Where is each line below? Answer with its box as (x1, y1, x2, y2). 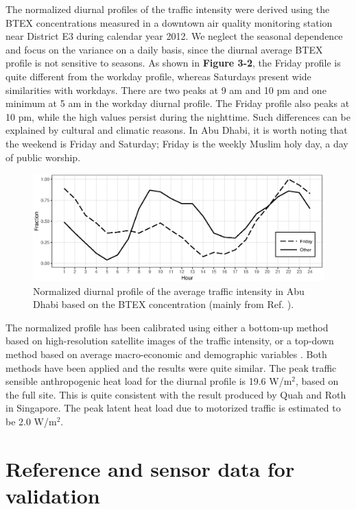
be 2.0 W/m (5, 414, 57, 428)
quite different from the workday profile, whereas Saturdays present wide (5, 69, 311, 83)
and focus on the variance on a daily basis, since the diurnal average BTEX (5, 42, 323, 56)
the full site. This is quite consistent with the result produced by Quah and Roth (5, 387, 346, 401)
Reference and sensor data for (5, 454, 295, 482)
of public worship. (5, 150, 81, 164)
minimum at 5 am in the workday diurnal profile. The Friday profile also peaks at (5, 96, 350, 110)
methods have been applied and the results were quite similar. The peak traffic (5, 360, 337, 375)
